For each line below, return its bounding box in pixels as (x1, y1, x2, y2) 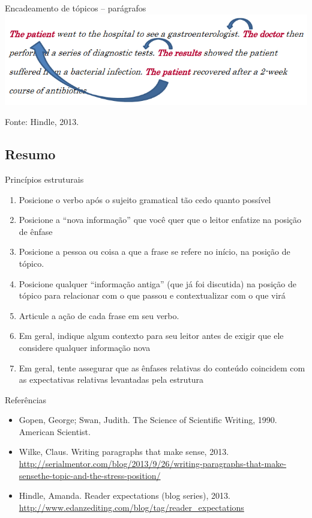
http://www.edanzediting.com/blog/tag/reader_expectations (19, 501, 244, 513)
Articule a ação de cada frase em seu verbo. (19, 309, 179, 321)
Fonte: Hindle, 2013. (5, 115, 79, 128)
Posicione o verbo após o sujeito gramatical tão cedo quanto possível (19, 193, 271, 206)
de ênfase (19, 225, 53, 237)
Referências (5, 393, 47, 406)
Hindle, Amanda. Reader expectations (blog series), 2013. (19, 489, 230, 502)
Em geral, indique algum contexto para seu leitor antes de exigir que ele (19, 329, 284, 342)
